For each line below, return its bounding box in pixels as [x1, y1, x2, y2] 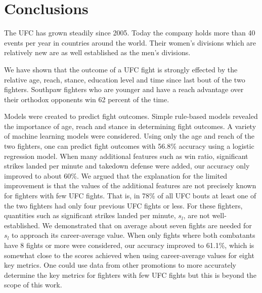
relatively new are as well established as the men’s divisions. [4, 47, 191, 58]
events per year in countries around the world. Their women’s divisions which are [4, 37, 256, 48]
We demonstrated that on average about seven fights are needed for [42, 220, 252, 230]
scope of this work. [4, 279, 62, 290]
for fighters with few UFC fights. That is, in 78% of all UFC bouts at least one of [4, 190, 256, 201]
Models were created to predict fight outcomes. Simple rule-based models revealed [4, 111, 258, 121]
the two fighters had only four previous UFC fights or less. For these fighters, [4, 200, 243, 211]
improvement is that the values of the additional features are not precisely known [4, 180, 256, 191]
